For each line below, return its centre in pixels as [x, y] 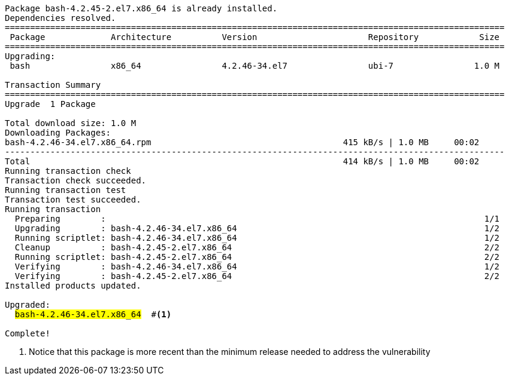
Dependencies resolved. [60, 18]
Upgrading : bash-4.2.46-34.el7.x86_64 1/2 [257, 228]
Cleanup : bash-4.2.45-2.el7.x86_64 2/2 [257, 247]
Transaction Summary [53, 85]
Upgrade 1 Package [50, 104]
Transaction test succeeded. [73, 200]
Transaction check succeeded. [76, 180]
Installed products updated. [73, 286]
